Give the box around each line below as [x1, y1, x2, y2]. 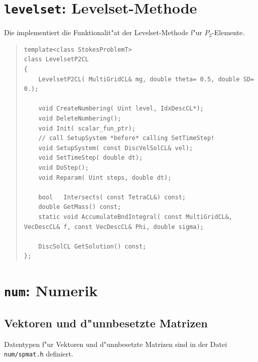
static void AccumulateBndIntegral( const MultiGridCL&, [38, 213, 233, 220]
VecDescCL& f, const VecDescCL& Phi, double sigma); [24, 223, 204, 230]
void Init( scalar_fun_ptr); [38, 125, 136, 132]
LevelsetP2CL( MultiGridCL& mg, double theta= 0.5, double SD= [38, 75, 254, 83]
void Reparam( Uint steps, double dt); [38, 174, 172, 181]
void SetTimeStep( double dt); [38, 154, 143, 162]
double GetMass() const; [38, 203, 121, 211]
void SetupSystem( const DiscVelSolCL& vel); [38, 144, 193, 152]
